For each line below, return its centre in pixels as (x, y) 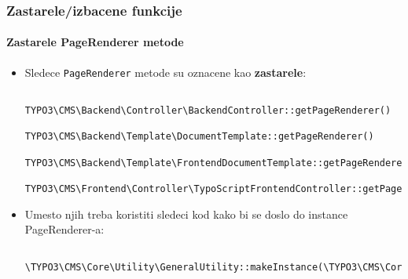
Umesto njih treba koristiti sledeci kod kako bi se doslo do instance (186, 214)
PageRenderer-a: (64, 229)
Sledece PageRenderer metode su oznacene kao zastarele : (165, 72)
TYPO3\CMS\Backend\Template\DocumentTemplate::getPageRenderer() (199, 137)
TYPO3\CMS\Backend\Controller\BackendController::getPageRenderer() (208, 110)
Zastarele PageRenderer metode (95, 42)
